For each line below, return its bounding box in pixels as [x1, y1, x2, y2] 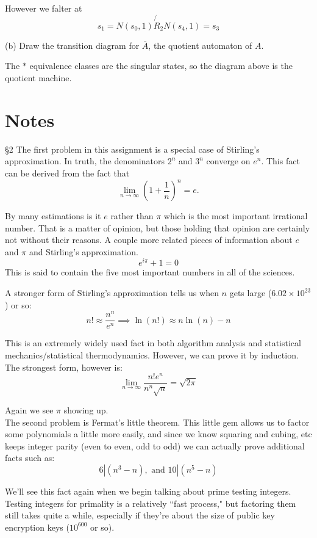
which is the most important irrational [163, 209, 308, 222]
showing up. [63, 404, 109, 416]
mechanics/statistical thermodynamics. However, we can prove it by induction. [5, 348, 299, 361]
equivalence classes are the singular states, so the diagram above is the [29, 59, 293, 72]
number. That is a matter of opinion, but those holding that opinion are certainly [5, 221, 310, 234]
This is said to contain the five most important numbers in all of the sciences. [5, 266, 295, 278]
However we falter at [5, 2, 82, 14]
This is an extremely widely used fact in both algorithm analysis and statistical [5, 336, 301, 349]
